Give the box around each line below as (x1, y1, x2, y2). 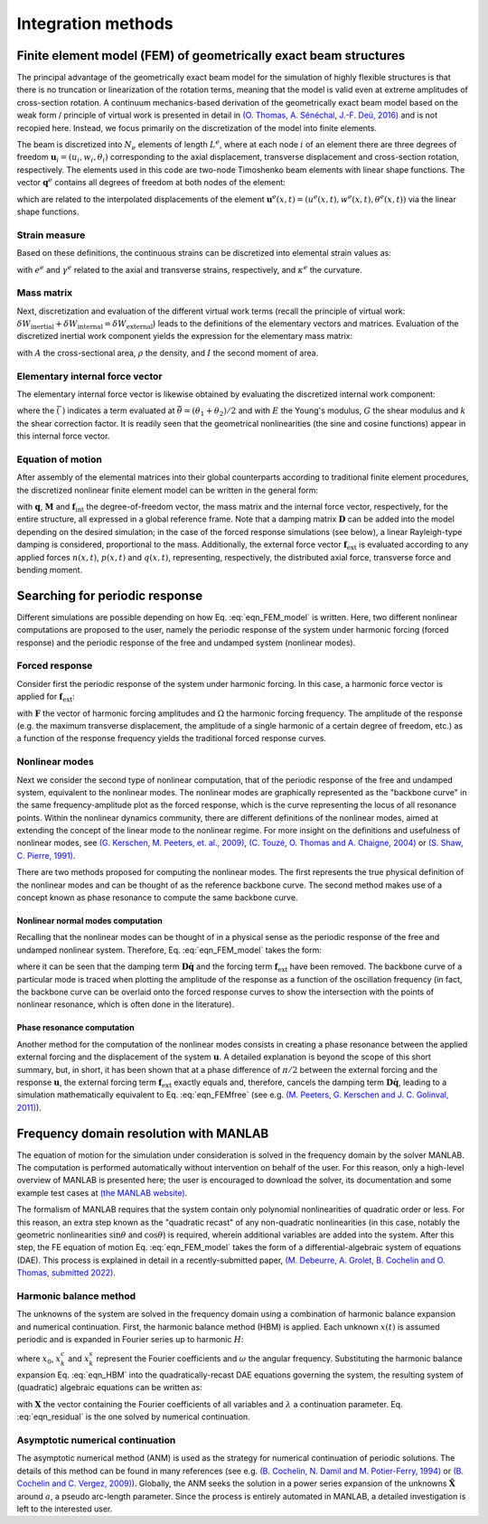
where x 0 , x (16, 1353, 61, 1367)
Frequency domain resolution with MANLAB (16, 1125, 269, 1141)
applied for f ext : (16, 691, 76, 704)
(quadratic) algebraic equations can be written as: (16, 1382, 202, 1393)
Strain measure (16, 229, 86, 241)
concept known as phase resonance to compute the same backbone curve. (16, 892, 298, 903)
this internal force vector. (16, 430, 110, 442)
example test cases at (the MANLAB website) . (16, 1187, 188, 1198)
